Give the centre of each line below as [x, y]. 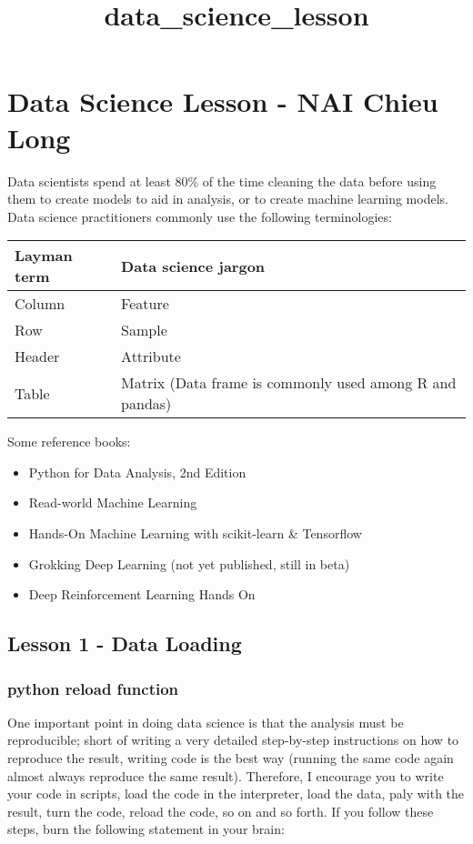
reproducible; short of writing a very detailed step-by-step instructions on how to [233, 740]
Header [37, 357]
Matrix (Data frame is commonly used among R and [289, 383]
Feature [145, 304]
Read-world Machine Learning [113, 502]
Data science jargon [193, 266]
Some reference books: [69, 442]
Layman [44, 256]
